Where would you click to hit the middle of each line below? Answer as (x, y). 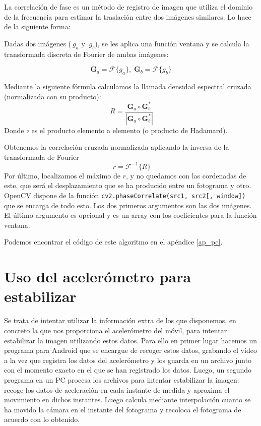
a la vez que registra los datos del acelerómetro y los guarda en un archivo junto (128, 360)
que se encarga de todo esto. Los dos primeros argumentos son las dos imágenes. (128, 205)
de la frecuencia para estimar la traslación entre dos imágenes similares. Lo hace (128, 16)
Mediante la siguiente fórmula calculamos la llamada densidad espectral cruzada (128, 86)
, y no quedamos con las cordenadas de (186, 175)
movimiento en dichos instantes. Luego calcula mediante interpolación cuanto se (127, 400)
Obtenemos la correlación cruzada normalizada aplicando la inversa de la (117, 147)
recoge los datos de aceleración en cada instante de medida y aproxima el (117, 389)
